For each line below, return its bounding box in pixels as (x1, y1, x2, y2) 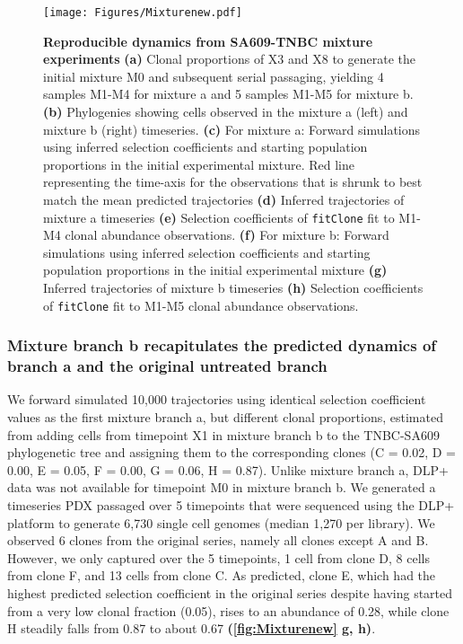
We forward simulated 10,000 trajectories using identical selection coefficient (7, 390, 426, 409)
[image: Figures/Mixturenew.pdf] (43, 6, 242, 19)
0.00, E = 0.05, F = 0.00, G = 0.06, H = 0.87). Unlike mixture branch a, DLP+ (7, 460, 449, 479)
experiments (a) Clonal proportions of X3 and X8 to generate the (43, 49, 415, 68)
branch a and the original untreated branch (7, 355, 328, 377)
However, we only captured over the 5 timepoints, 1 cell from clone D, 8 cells (7, 548, 430, 567)
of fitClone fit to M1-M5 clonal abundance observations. (43, 296, 359, 314)
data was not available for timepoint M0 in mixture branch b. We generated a (7, 478, 436, 497)
